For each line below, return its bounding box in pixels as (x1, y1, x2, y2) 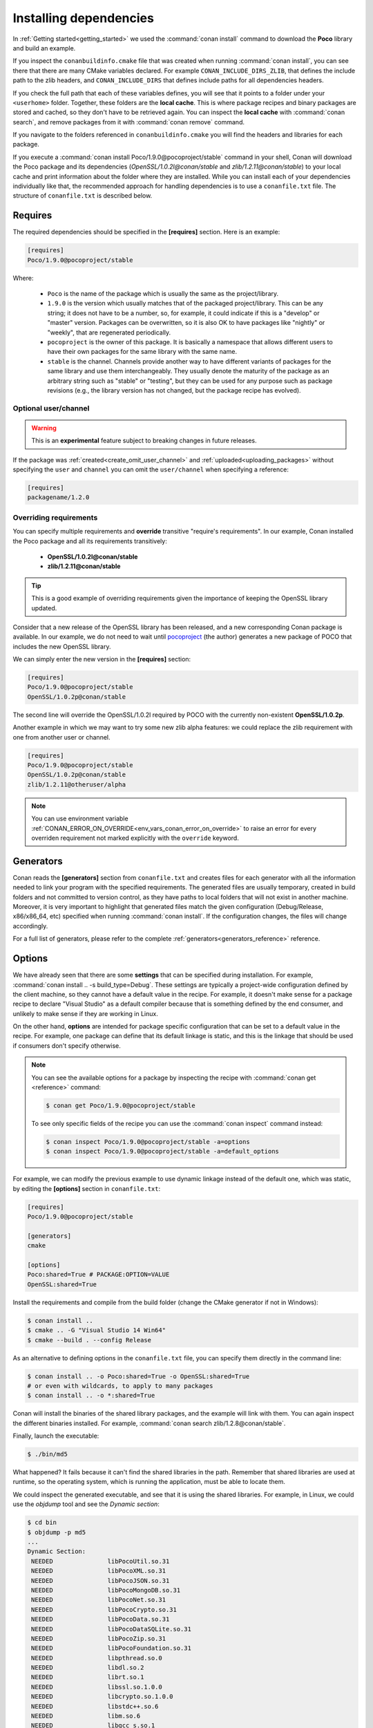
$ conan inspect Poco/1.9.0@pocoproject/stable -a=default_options (46, 1147, 280, 1156)
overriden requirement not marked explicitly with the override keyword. (31, 834, 240, 842)
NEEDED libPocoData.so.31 (31, 1615, 170, 1624)
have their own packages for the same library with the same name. (47, 348, 238, 356)
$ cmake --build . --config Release (27, 1336, 152, 1344)
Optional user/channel (12, 403, 90, 413)
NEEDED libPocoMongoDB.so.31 (31, 1586, 181, 1594)
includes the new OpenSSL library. (12, 642, 111, 650)
